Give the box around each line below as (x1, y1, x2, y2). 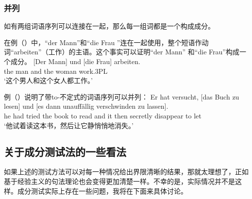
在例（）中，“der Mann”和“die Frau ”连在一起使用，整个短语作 (4, 37, 202, 47)
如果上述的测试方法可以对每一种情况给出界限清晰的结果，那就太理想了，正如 (4, 166, 249, 177)
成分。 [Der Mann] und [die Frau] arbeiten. (10, 56, 140, 66)
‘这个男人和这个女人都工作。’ (4, 75, 93, 85)
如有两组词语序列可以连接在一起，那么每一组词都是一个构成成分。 (4, 21, 215, 31)
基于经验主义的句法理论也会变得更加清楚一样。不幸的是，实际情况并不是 (4, 176, 235, 186)
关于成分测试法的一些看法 (4, 144, 126, 159)
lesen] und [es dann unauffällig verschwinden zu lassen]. (4, 101, 168, 111)
